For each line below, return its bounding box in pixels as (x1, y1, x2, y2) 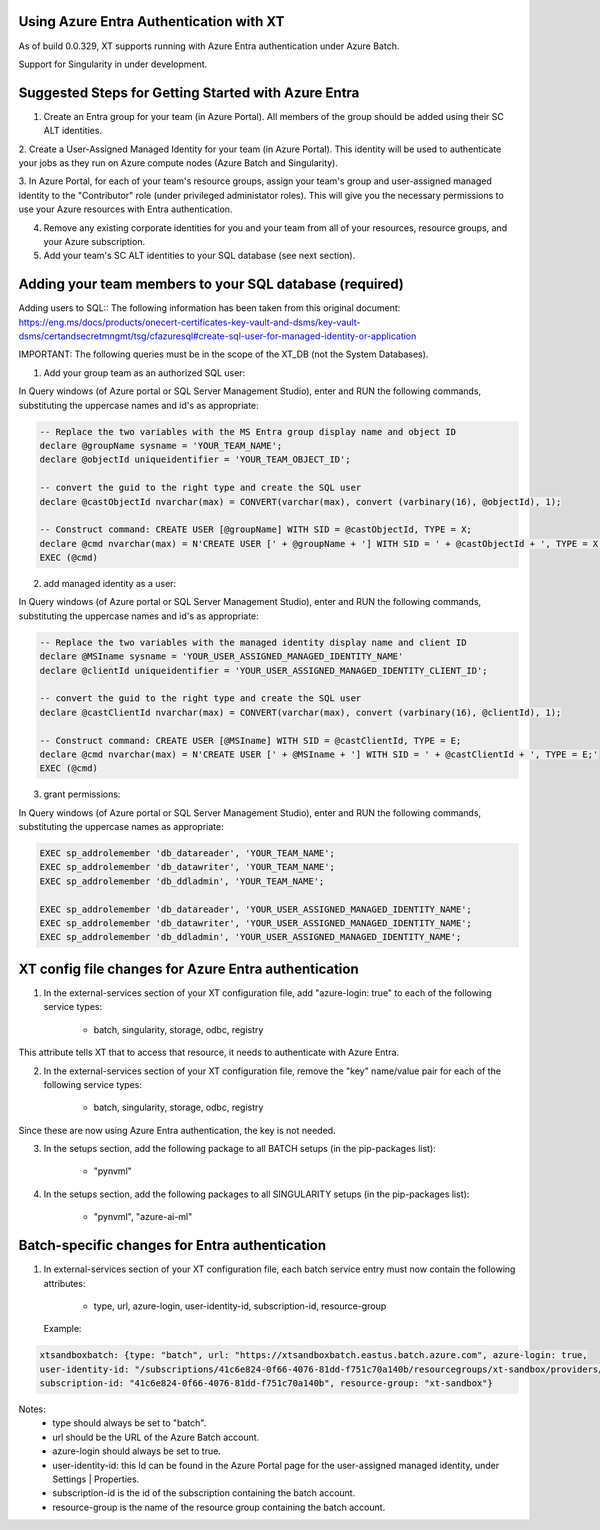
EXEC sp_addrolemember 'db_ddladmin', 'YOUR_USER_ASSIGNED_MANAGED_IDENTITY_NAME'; (39, 931, 462, 943)
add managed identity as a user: (43, 578, 177, 590)
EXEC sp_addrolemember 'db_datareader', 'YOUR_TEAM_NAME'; (39, 848, 335, 859)
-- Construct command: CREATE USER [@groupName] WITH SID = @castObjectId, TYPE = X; (39, 524, 472, 535)
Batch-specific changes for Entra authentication (18, 1237, 327, 1254)
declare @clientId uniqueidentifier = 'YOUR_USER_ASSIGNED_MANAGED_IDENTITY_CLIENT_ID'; (39, 665, 489, 676)
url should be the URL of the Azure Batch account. (52, 1431, 260, 1443)
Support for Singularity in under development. (18, 58, 208, 70)
